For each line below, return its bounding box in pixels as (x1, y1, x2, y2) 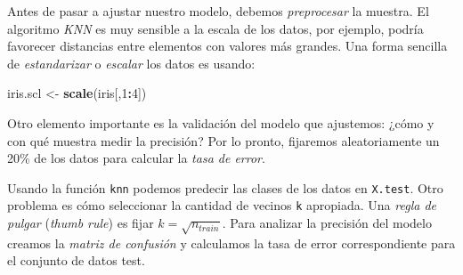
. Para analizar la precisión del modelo (222, 214, 432, 232)
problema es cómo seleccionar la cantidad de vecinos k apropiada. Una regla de (7, 196, 436, 214)
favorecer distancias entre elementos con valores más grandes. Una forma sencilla (7, 36, 448, 55)
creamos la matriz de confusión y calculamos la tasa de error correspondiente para (7, 233, 456, 252)
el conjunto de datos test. (7, 251, 145, 270)
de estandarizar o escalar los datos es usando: (7, 53, 256, 72)
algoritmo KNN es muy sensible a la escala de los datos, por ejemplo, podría (7, 19, 424, 37)
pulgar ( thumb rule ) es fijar (7, 214, 154, 232)
